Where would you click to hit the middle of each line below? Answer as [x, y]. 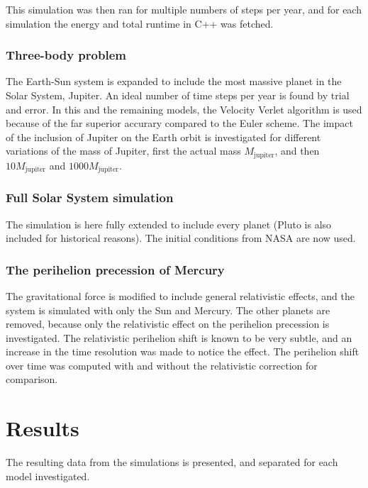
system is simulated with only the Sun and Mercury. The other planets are [168, 310]
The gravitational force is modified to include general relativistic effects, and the [180, 295]
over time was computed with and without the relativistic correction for [162, 365]
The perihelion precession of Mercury [115, 269]
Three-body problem [66, 55]
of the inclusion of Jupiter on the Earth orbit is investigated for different [163, 137]
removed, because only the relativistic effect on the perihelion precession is [168, 324]
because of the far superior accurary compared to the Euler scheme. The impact [179, 123]
